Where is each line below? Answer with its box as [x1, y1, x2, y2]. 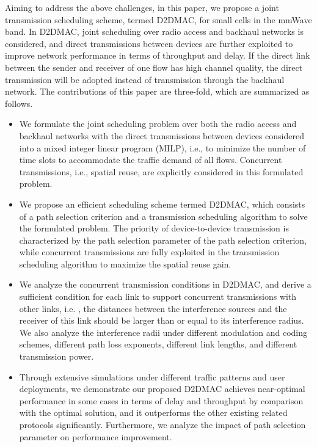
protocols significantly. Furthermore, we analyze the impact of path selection [19, 418, 306, 431]
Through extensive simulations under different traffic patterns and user [19, 370, 285, 383]
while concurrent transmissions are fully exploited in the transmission [19, 245, 280, 258]
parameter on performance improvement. [19, 430, 172, 443]
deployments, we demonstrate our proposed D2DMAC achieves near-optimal [19, 382, 305, 395]
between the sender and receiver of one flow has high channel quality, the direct [5, 60, 303, 73]
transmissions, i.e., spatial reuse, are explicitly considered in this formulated [19, 165, 304, 178]
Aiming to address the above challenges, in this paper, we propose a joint [5, 1, 279, 13]
